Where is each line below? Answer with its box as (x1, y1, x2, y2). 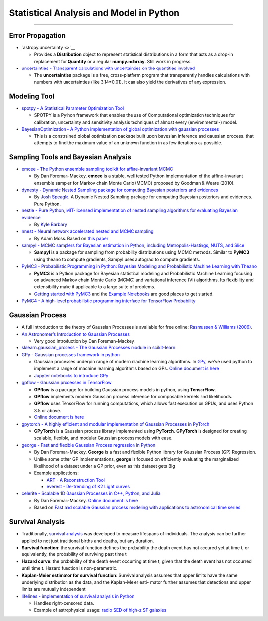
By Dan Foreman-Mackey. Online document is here (34, 497, 138, 503)
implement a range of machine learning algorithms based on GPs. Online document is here (34, 365, 219, 372)
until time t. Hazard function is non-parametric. (21, 565, 118, 571)
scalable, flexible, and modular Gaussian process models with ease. (34, 435, 173, 441)
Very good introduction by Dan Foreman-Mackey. (34, 338, 135, 344)
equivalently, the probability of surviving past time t (21, 552, 127, 557)
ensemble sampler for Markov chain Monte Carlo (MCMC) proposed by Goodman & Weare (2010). (34, 180, 235, 186)
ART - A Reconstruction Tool (46, 477, 105, 483)
